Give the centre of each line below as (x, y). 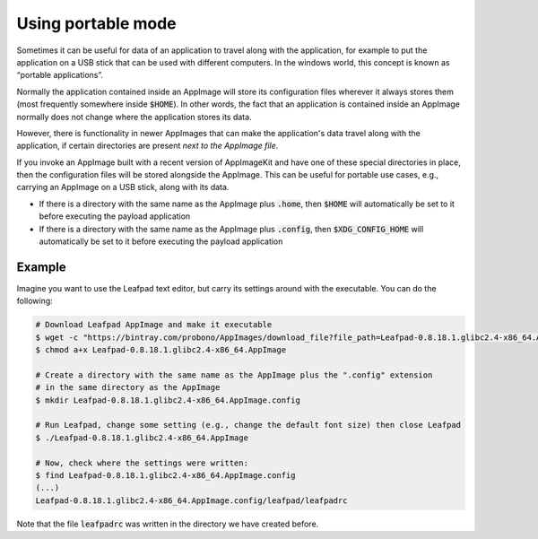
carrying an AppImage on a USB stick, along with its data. (123, 187)
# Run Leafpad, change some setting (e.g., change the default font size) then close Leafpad (248, 425)
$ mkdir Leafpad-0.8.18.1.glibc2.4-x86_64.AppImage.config (168, 400)
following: (35, 301)
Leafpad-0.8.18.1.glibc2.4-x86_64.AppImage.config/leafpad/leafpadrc (191, 500)
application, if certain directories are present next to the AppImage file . (148, 146)
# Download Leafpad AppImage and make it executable (154, 325)
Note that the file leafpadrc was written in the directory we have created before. (168, 524)
